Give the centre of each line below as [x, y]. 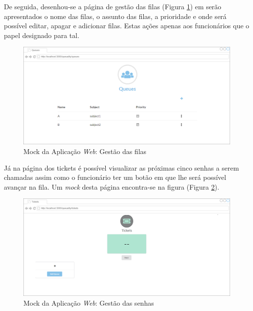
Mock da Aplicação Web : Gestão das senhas [89, 302]
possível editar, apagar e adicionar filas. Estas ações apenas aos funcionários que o [127, 26]
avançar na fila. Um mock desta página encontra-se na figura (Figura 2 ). [112, 186]
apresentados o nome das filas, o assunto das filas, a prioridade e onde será [115, 16]
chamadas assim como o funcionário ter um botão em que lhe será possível [115, 177]
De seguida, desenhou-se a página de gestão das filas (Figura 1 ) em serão [113, 6]
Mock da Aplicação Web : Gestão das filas [85, 151]
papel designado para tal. [42, 35]
